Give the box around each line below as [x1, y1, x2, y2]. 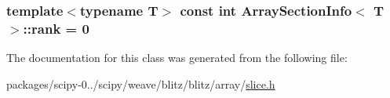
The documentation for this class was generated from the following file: [6, 49, 348, 66]
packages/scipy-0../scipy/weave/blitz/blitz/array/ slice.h [6, 75, 275, 92]
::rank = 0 [23, 18, 89, 38]
